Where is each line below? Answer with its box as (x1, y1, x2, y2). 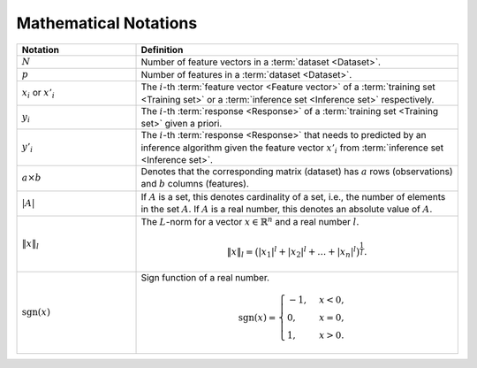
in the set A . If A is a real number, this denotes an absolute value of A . (140, 203, 433, 216)
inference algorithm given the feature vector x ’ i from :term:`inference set (140, 142, 444, 155)
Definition (140, 43, 184, 56)
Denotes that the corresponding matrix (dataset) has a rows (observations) (140, 165, 453, 177)
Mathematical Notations (16, 13, 198, 33)
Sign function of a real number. (140, 271, 269, 283)
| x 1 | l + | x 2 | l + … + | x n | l (257, 244, 357, 259)
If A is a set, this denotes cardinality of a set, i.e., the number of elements (140, 190, 446, 203)
